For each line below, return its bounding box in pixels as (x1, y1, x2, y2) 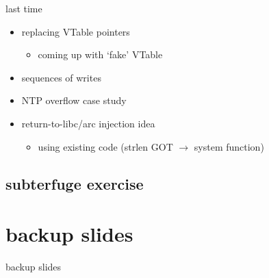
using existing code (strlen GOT (38, 139, 173, 153)
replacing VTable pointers (21, 24, 130, 38)
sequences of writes (21, 70, 101, 84)
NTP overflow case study (21, 93, 127, 108)
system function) (194, 139, 264, 153)
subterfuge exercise (5, 173, 144, 194)
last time (5, 1, 42, 15)
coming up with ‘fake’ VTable (38, 47, 163, 62)
